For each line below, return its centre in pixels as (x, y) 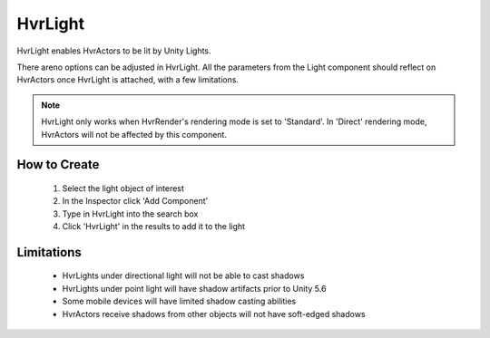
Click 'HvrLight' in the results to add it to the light (153, 227)
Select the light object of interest (123, 188)
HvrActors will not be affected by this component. (134, 134)
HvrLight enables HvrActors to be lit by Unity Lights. (114, 51)
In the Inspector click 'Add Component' (135, 201)
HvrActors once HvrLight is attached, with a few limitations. (128, 80)
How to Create (58, 164)
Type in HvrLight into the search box (130, 214)
